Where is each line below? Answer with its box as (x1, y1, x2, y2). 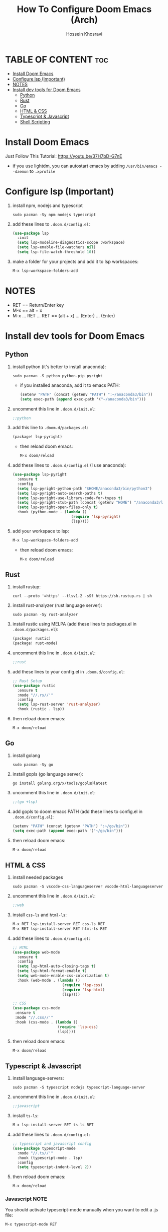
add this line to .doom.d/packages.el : (12, 425, 89, 431)
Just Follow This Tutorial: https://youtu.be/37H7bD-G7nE (5, 153, 122, 159)
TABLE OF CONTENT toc (5, 54, 109, 65)
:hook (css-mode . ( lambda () (15, 1019, 78, 1024)
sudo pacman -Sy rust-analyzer (12, 612, 78, 618)
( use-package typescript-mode (12, 1146, 76, 1151)
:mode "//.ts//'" (17, 1150, 54, 1155)
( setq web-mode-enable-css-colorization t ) (17, 973, 109, 978)
